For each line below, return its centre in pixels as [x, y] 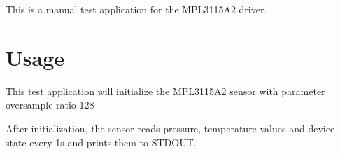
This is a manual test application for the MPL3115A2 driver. [136, 9]
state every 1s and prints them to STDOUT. [101, 142]
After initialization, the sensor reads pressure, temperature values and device [170, 128]
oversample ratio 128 [50, 105]
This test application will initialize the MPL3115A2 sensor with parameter [165, 91]
